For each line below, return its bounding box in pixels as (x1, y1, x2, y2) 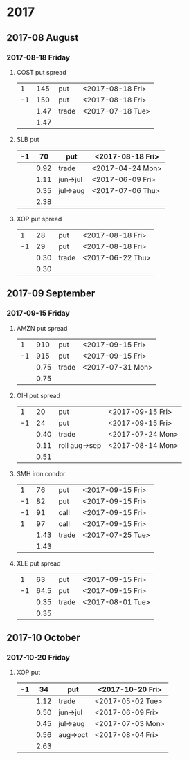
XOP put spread (16, 215, 62, 223)
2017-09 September (6, 288, 96, 300)
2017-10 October (6, 631, 80, 644)
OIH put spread (16, 391, 60, 399)
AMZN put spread (16, 324, 68, 332)
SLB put (16, 135, 39, 143)
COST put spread (16, 68, 66, 76)
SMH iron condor (16, 469, 66, 478)
